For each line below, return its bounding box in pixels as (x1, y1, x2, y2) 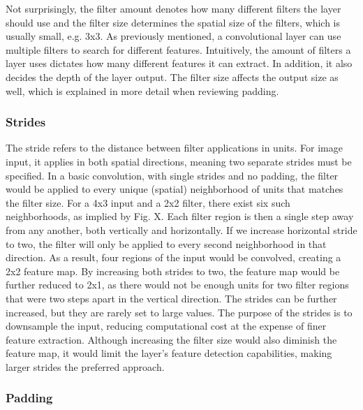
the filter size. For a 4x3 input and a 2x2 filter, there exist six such (6, 195, 290, 210)
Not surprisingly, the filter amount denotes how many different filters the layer (6, 1, 341, 15)
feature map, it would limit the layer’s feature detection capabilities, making (6, 346, 332, 360)
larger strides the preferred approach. (6, 359, 165, 374)
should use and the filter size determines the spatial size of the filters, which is (6, 15, 341, 29)
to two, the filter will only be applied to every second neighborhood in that (6, 236, 327, 251)
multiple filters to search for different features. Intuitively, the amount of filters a (6, 42, 351, 57)
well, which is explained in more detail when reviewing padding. (6, 83, 279, 98)
